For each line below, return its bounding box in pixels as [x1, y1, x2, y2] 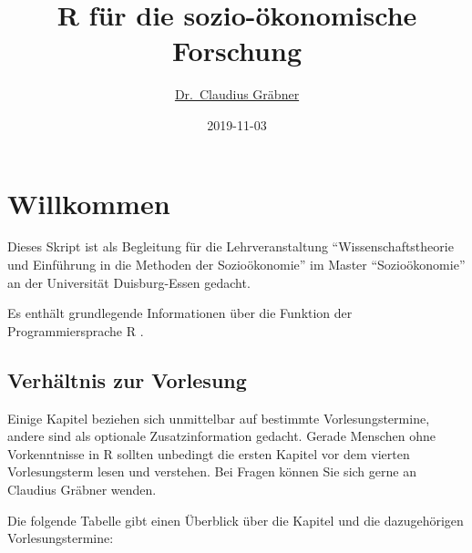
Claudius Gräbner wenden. [7, 479, 157, 498]
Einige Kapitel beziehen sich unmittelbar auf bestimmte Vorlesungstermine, [7, 408, 430, 427]
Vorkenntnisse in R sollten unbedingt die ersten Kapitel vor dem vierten [7, 444, 410, 463]
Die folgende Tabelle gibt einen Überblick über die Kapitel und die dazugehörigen [7, 510, 464, 529]
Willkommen [7, 184, 170, 221]
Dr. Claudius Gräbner [174, 85, 300, 104]
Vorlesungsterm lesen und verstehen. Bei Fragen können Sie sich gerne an [7, 462, 416, 481]
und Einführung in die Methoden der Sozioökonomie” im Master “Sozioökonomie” [7, 255, 466, 274]
